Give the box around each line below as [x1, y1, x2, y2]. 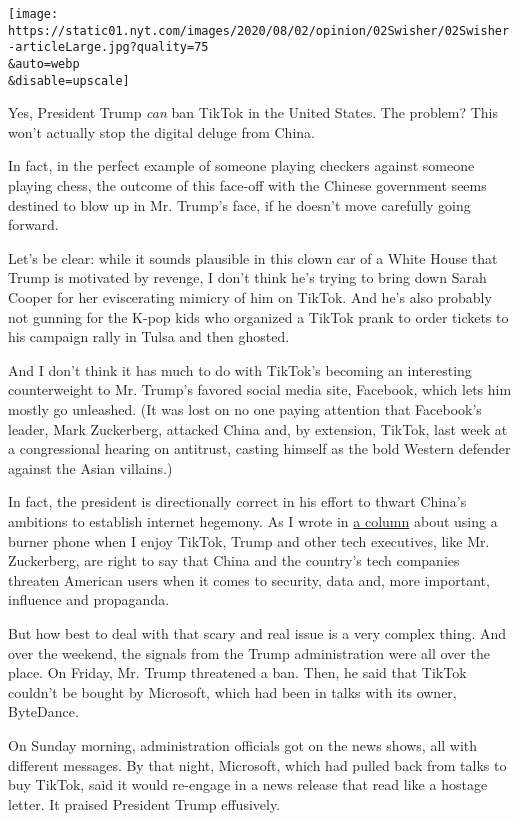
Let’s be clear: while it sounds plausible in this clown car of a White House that [8, 247, 498, 268]
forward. [8, 214, 59, 235]
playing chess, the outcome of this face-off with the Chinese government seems [8, 175, 487, 196]
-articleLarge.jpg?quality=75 [8, 40, 209, 55]
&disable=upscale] [8, 73, 130, 88]
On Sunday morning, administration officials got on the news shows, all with [8, 734, 478, 755]
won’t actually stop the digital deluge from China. [8, 121, 315, 142]
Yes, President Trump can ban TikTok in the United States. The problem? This [8, 102, 499, 123]
